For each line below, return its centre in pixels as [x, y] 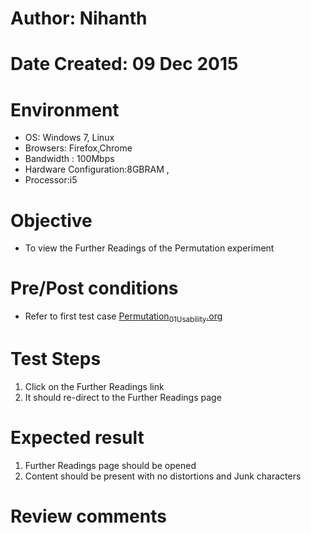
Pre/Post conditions [94, 288]
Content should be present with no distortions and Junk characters [163, 476]
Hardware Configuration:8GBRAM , [97, 169]
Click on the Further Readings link [94, 386]
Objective [51, 220]
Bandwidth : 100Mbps [69, 159]
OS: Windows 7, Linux [69, 138]
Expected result [77, 438]
